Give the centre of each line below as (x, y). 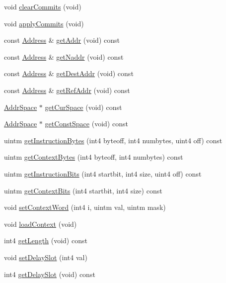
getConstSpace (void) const (86, 124)
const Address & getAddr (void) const (62, 40)
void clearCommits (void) (43, 6)
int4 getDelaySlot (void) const (50, 274)
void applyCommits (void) (44, 23)
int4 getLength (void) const (46, 240)
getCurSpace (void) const (83, 107)
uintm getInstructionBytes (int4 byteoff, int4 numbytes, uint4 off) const (113, 140)
